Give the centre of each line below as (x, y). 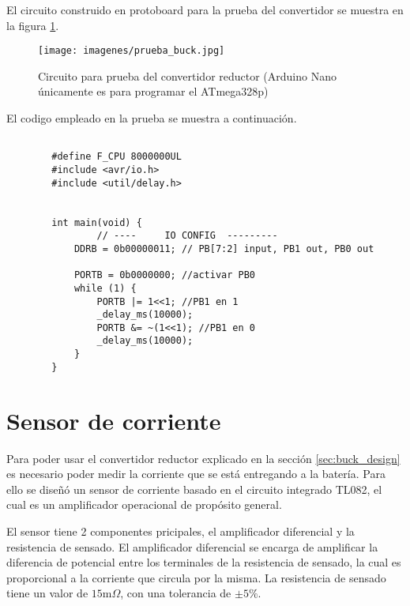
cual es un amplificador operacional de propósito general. (144, 504)
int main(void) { (97, 222)
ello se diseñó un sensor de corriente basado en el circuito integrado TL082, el (194, 489)
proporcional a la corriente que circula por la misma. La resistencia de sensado (196, 577)
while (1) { (105, 288)
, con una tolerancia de (176, 593)
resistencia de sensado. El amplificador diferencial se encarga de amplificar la (192, 546)
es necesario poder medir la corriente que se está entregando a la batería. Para (196, 474)
